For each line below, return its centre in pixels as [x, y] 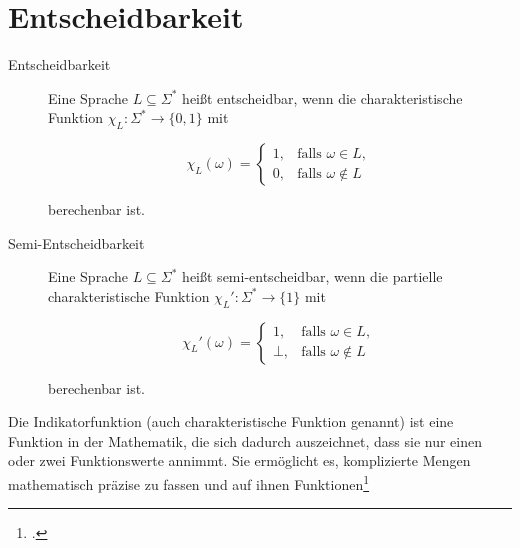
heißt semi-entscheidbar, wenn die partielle [312, 276]
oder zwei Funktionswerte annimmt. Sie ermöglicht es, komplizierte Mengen [239, 460]
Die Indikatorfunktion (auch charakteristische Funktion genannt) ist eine [231, 421]
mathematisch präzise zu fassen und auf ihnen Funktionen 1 [189, 482]
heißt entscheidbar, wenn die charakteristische [322, 97]
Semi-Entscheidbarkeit [76, 242]
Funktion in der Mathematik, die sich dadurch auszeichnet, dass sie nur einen [245, 440]
